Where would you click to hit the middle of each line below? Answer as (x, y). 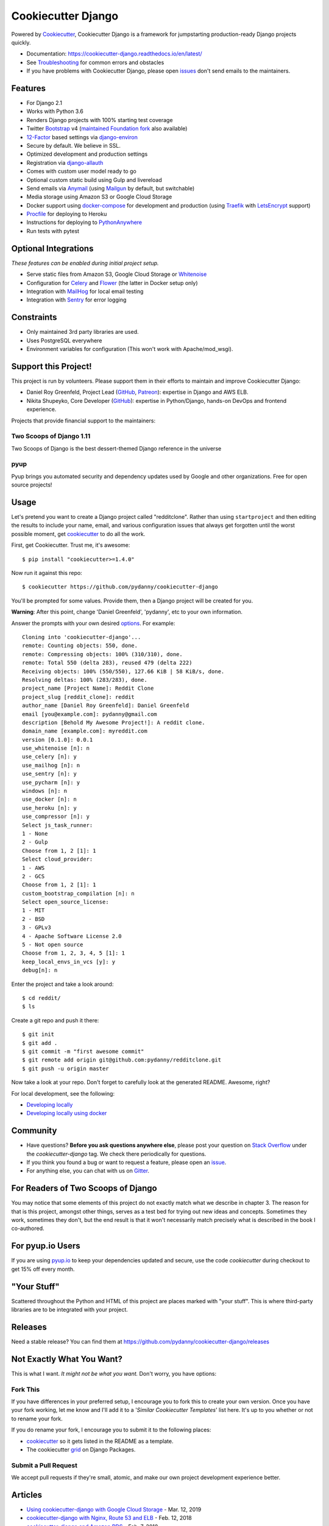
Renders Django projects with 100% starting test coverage (100, 120)
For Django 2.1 (44, 103)
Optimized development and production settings (87, 154)
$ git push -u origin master (65, 1069)
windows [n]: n (45, 791)
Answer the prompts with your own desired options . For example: (93, 623)
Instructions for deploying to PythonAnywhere (84, 222)
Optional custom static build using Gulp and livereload (94, 179)
